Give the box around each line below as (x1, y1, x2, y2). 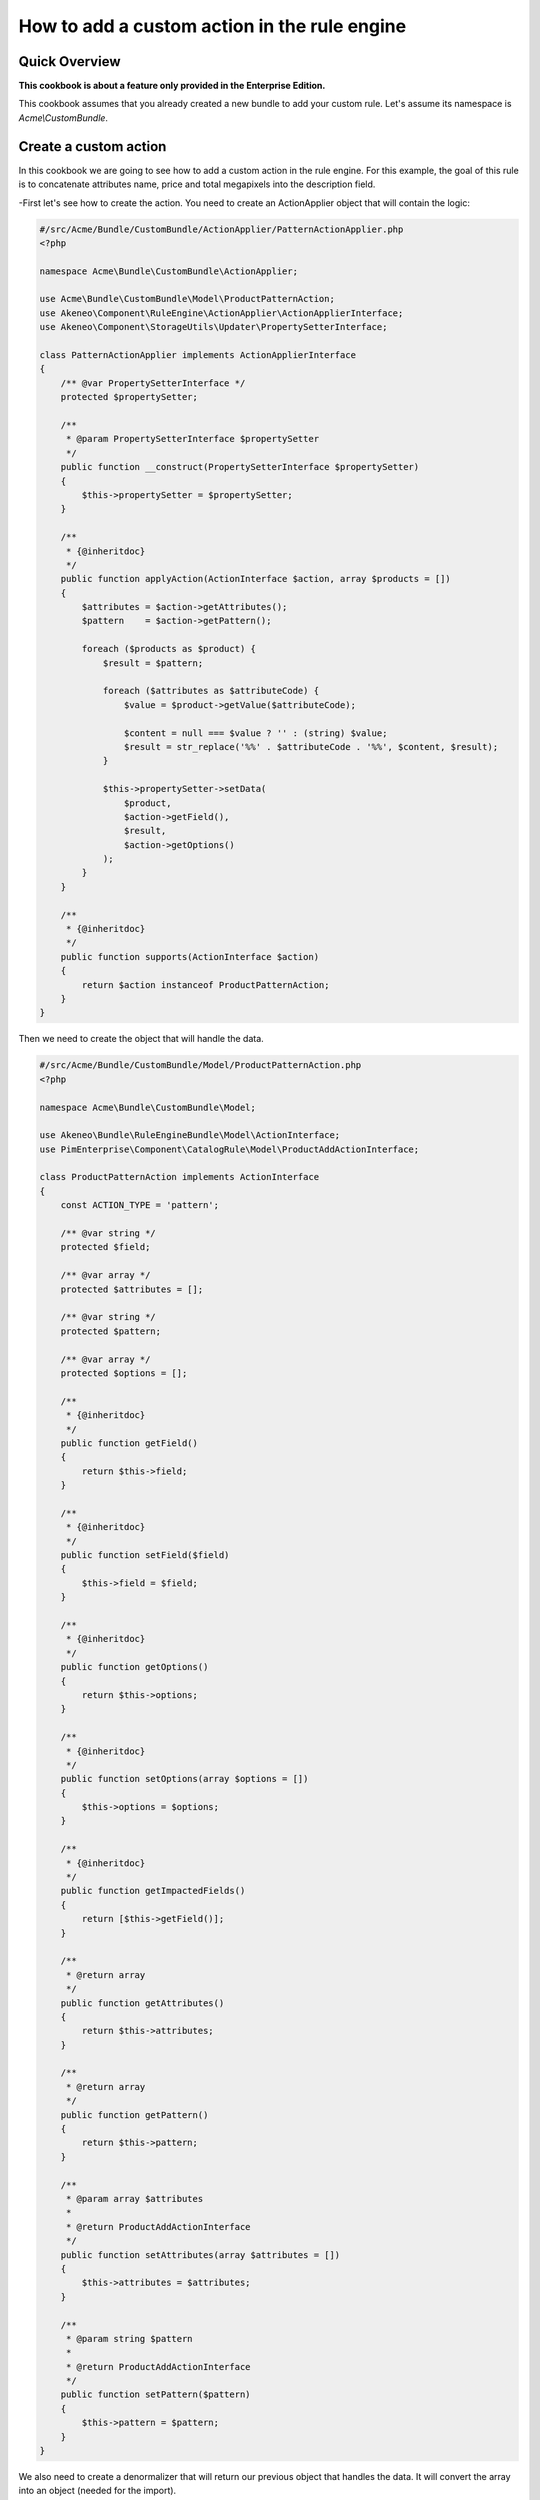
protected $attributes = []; (60, 1283, 204, 1295)
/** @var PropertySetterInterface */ (60, 377, 246, 389)
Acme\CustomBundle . (18, 111, 109, 124)
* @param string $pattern (65, 2333, 194, 2344)
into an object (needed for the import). (18, 2485, 177, 2497)
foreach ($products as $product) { (81, 643, 257, 655)
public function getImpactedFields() (60, 1885, 246, 1897)
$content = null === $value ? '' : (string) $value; (123, 727, 388, 739)
